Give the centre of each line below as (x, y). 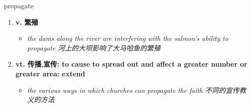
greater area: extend (50, 73)
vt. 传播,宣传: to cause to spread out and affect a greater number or (131, 64)
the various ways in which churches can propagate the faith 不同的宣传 (133, 90)
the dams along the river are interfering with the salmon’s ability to (128, 38)
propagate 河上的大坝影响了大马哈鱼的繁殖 (94, 47)
